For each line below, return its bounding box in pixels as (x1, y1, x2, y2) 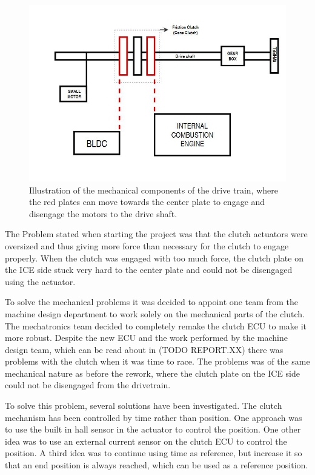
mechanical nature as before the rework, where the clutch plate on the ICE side (5, 366, 300, 379)
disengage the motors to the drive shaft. (29, 207, 177, 220)
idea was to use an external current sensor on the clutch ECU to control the (5, 434, 287, 447)
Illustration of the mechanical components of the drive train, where (29, 183, 278, 196)
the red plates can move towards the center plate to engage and (29, 195, 265, 208)
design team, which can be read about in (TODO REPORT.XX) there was (5, 343, 283, 355)
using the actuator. (5, 275, 76, 288)
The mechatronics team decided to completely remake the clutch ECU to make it (5, 319, 307, 332)
